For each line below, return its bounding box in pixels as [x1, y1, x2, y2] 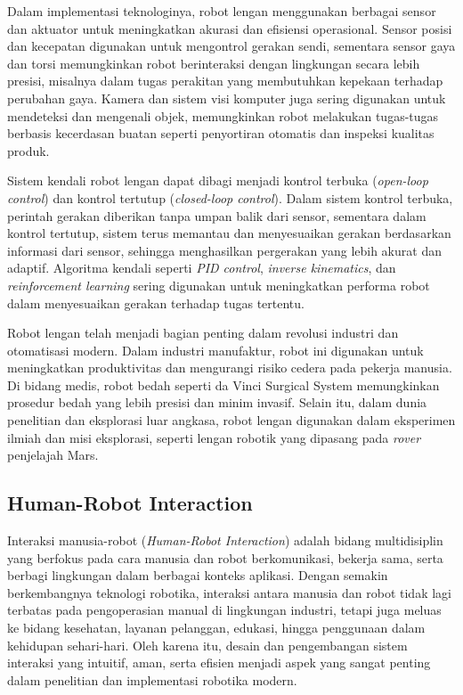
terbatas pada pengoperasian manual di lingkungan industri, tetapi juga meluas [7, 601, 442, 619]
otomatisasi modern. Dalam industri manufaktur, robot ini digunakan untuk [7, 340, 424, 359]
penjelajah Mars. [7, 446, 99, 464]
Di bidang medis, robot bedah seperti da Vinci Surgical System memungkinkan [7, 375, 440, 394]
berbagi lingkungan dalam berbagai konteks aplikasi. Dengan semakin [7, 566, 388, 585]
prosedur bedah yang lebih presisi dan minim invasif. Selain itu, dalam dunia [7, 393, 427, 412]
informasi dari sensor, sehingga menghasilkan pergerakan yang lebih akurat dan [7, 241, 442, 259]
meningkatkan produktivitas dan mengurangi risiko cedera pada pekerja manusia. [7, 358, 452, 377]
